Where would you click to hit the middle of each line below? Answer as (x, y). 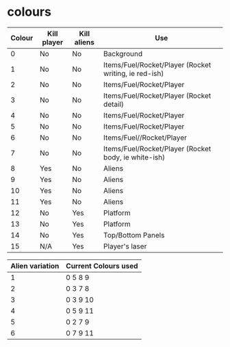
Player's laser (125, 246)
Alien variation (35, 266)
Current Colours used (102, 266)
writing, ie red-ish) (134, 73)
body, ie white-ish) (135, 157)
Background (123, 53)
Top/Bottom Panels (134, 235)
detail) (114, 104)
